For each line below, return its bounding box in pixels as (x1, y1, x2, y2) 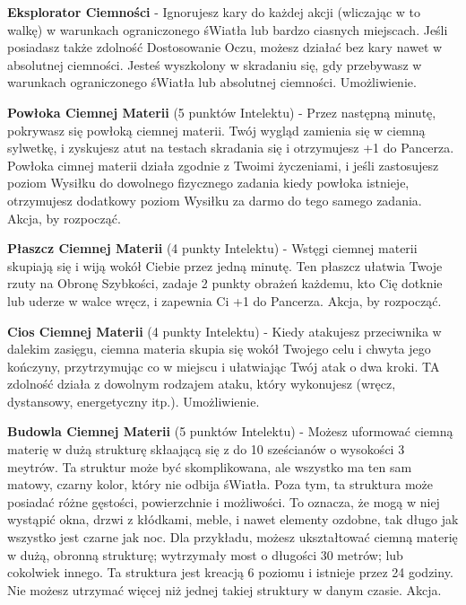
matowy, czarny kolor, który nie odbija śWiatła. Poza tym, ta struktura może (7, 475, 434, 494)
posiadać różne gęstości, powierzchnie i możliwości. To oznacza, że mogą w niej (7, 492, 440, 511)
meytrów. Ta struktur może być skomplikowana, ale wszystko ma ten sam (7, 457, 412, 476)
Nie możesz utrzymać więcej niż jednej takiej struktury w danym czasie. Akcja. (7, 580, 442, 599)
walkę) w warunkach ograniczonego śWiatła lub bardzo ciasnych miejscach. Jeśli (7, 20, 448, 39)
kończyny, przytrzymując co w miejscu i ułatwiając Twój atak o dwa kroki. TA (7, 356, 440, 375)
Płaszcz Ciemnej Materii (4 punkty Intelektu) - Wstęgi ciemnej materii (7, 239, 418, 258)
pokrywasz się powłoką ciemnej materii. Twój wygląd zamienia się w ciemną (7, 120, 426, 139)
